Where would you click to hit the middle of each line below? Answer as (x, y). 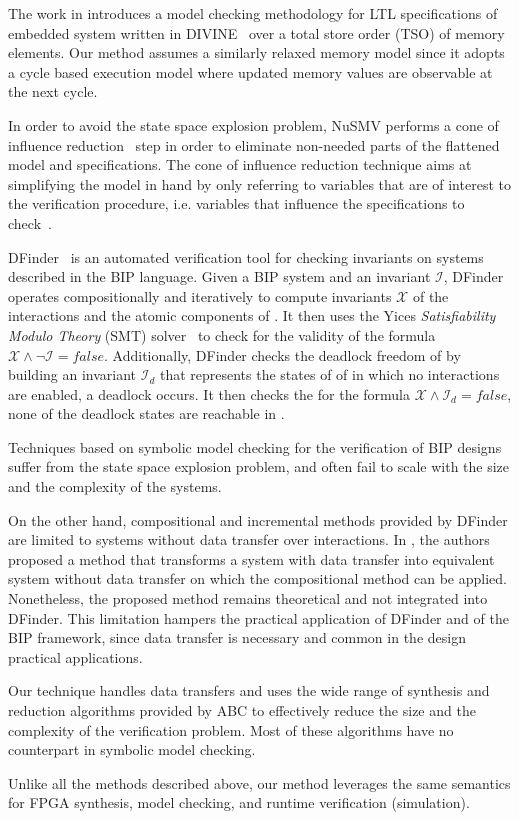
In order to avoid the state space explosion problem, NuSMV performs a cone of (253, 124)
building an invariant (72, 374)
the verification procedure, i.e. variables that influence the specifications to (236, 203)
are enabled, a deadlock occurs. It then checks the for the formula (209, 393)
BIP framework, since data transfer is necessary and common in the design (237, 637)
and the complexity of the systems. (115, 486)
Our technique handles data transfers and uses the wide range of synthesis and (249, 690)
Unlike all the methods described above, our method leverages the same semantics (259, 782)
